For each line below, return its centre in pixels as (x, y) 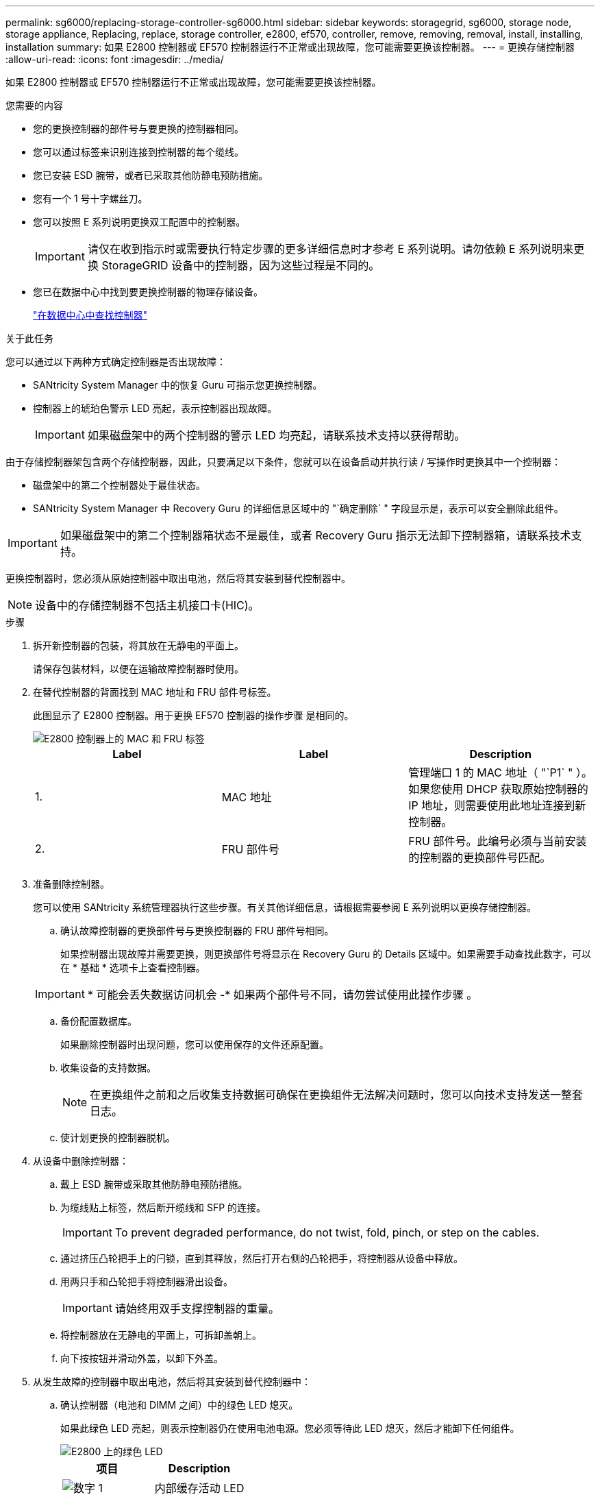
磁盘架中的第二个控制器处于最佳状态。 (119, 485)
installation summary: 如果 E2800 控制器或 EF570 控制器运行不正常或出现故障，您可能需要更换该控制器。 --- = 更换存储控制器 (290, 47)
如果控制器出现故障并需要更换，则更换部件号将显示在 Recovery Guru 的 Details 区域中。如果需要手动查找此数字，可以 (326, 954)
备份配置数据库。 (99, 1021)
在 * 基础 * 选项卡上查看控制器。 (133, 967)
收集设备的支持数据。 (108, 1068)
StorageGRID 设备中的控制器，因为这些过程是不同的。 (241, 265)
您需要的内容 (34, 105)
